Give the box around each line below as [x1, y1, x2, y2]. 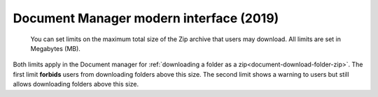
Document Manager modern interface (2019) [13, 10, 279, 26]
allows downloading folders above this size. [13, 80, 139, 89]
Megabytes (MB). [30, 44, 80, 52]
